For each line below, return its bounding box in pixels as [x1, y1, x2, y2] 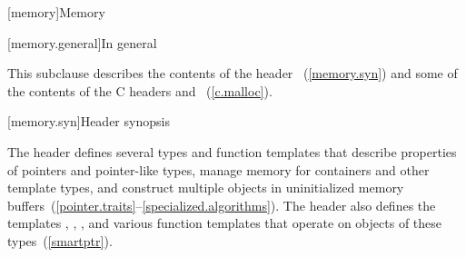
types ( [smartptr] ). [7, 231, 113, 250]
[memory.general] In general [7, 33, 157, 52]
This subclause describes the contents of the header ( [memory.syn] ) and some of [7, 64, 458, 83]
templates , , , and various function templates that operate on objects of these [7, 213, 442, 232]
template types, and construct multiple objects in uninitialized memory [7, 178, 404, 197]
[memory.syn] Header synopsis [7, 112, 170, 131]
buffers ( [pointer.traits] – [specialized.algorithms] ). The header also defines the [7, 195, 436, 214]
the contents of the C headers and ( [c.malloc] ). [7, 81, 273, 100]
